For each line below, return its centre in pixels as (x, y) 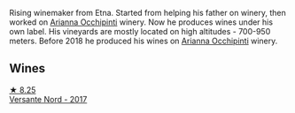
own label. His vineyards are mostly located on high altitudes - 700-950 (140, 31)
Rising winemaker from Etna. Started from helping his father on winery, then (147, 13)
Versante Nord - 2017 (48, 99)
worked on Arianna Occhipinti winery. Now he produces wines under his (141, 22)
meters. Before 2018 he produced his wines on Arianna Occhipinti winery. (144, 41)
